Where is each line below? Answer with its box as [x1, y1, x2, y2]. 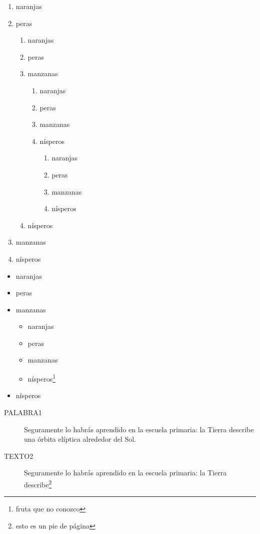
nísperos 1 [27, 372, 56, 384]
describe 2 [24, 477, 52, 489]
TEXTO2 [4, 450, 33, 461]
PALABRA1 [4, 407, 42, 417]
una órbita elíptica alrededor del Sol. [24, 434, 136, 444]
